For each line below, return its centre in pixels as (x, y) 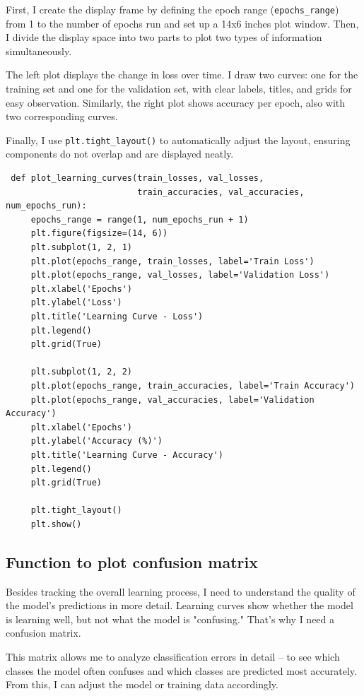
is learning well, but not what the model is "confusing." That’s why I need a (170, 619)
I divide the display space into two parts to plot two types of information (164, 37)
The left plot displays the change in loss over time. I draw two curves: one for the (182, 75)
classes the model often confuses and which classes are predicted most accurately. (181, 670)
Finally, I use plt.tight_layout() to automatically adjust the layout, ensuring (178, 140)
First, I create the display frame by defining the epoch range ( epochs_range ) (172, 9)
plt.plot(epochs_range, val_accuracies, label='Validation (172, 400)
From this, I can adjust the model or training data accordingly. (142, 684)
